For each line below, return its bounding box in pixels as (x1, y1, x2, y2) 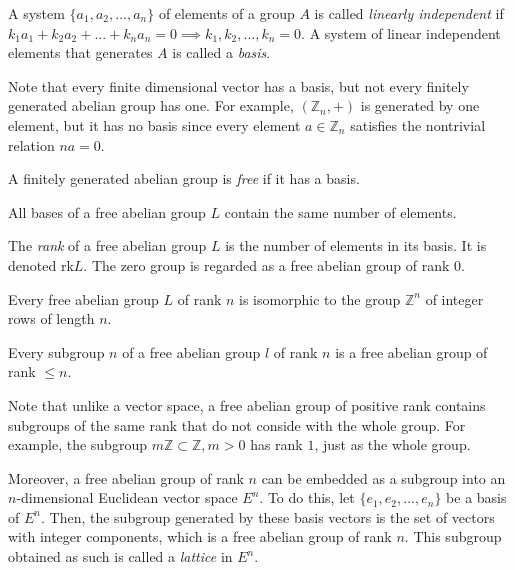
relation (8, 134, 55, 155)
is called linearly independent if (314, 3, 504, 23)
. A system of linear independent (301, 22, 501, 43)
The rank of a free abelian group (8, 235, 207, 256)
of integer (425, 288, 484, 309)
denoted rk (8, 254, 74, 275)
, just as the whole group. (314, 434, 471, 455)
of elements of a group (158, 3, 295, 23)
